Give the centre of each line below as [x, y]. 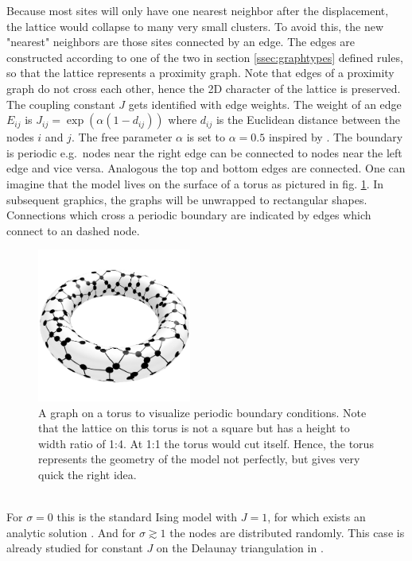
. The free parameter [122, 137]
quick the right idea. [87, 475]
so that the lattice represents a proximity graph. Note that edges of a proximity [200, 73]
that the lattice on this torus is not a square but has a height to [194, 428]
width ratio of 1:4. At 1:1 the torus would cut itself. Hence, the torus [206, 443]
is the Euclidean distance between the [308, 120]
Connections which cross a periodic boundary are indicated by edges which [189, 215]
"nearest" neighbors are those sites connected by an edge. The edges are [181, 42]
